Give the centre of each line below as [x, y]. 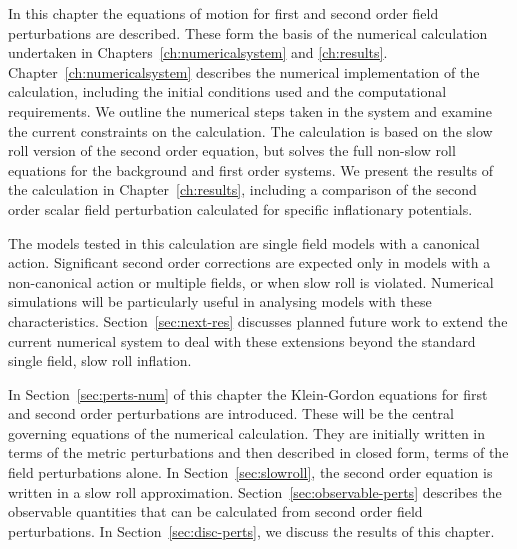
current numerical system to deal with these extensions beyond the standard [242, 340]
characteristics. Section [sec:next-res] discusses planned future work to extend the [258, 320]
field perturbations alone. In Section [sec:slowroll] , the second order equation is [250, 472]
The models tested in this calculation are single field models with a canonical [244, 242]
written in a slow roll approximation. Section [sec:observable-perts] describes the [255, 491]
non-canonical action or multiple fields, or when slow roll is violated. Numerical [251, 281]
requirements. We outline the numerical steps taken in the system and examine [250, 110]
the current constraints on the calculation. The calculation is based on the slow [250, 130]
